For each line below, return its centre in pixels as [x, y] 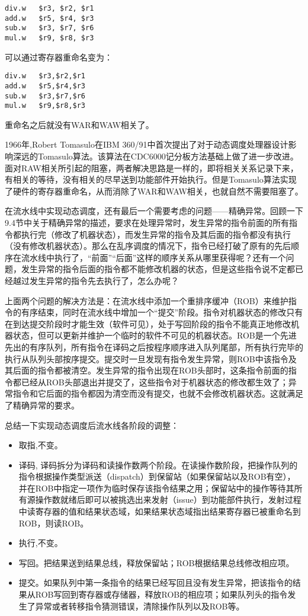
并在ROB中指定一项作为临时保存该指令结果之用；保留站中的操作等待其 [156, 488]
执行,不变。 [41, 543]
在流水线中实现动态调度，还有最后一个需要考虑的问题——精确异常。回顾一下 [154, 211]
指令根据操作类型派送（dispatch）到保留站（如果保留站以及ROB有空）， [157, 476]
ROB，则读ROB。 [54, 523]
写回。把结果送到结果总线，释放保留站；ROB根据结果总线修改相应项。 [156, 562]
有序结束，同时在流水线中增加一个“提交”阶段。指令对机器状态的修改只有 [162, 312]
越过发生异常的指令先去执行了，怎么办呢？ [96, 280]
